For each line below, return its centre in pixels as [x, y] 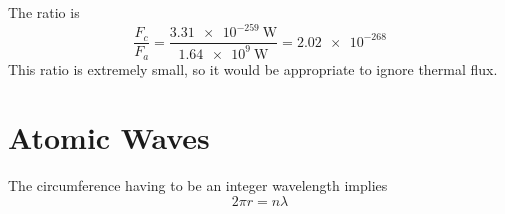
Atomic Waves [109, 137]
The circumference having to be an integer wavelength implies [198, 185]
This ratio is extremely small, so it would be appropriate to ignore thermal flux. [253, 68]
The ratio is [44, 12]
